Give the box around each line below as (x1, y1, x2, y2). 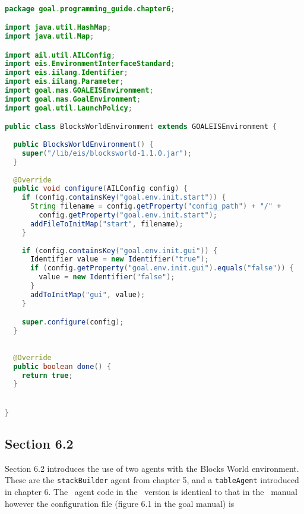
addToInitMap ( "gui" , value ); (30, 290, 145, 299)
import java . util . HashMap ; (5, 23, 112, 32)
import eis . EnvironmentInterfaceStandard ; (5, 59, 175, 68)
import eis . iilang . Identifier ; (5, 68, 128, 77)
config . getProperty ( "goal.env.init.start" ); (39, 211, 217, 220)
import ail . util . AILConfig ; (5, 51, 116, 59)
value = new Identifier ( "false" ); (39, 273, 175, 282)
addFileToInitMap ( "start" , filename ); (30, 219, 183, 228)
